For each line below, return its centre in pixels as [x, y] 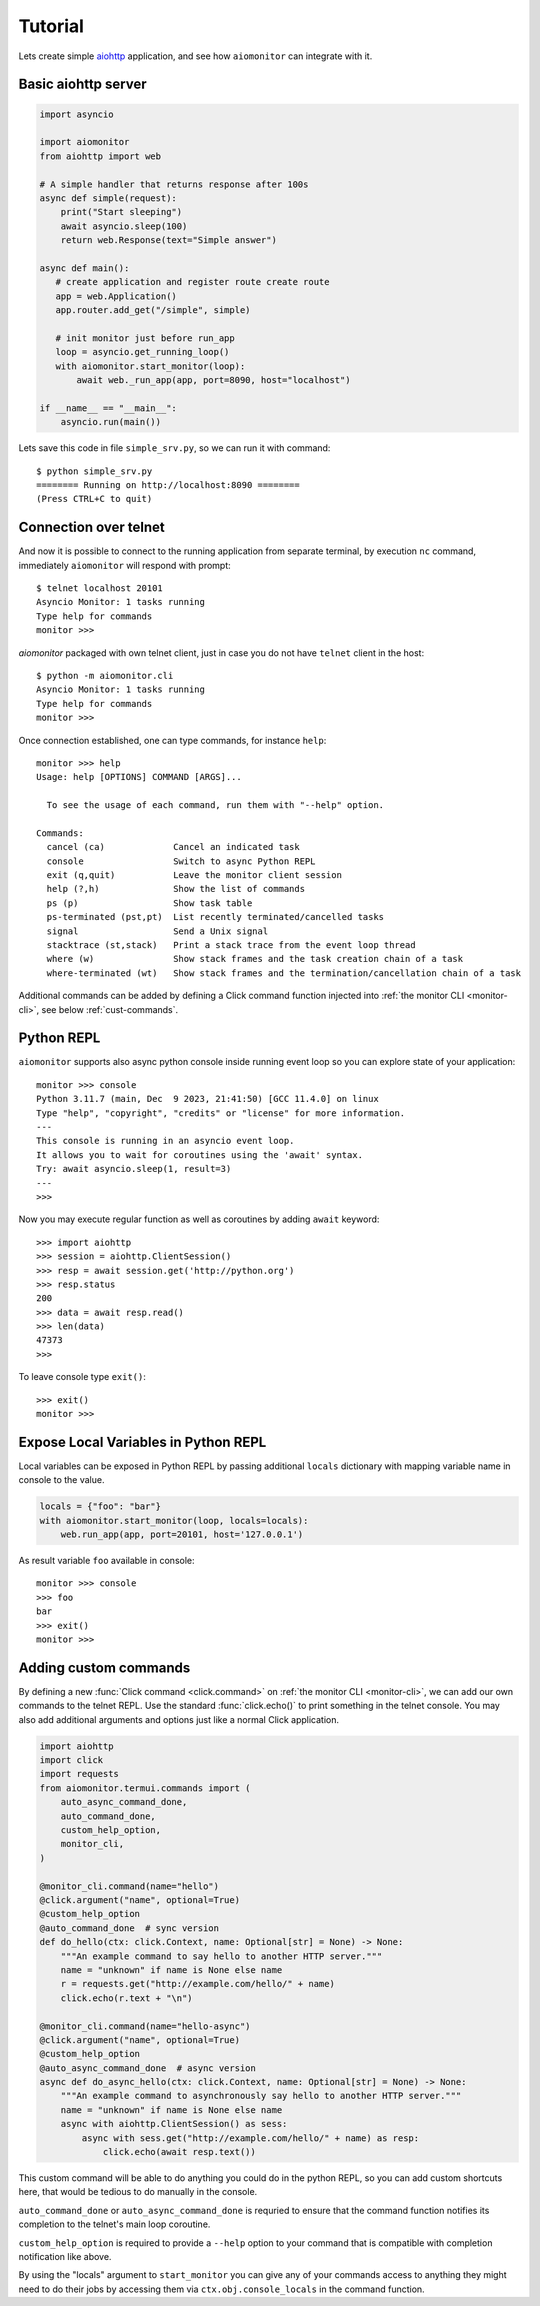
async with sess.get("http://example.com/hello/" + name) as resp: [250, 2138]
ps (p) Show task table [149, 903]
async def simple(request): [108, 198]
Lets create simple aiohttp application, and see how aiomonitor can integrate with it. [195, 56]
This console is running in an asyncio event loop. [165, 1141]
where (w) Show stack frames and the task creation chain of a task [255, 959]
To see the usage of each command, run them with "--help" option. [215, 805]
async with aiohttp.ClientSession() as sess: [174, 2124]
